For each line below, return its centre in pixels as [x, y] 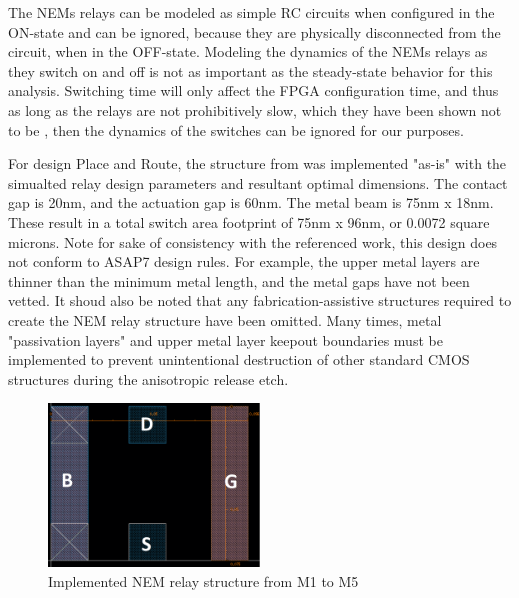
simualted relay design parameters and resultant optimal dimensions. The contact [258, 182]
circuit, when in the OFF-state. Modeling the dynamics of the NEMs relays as [248, 51]
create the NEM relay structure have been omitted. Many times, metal [225, 319]
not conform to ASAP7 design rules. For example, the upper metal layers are [244, 261]
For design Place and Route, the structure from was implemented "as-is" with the [257, 163]
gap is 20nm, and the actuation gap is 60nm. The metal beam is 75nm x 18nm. [251, 202]
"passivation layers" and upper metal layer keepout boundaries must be [225, 339]
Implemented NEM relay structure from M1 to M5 [203, 580]
